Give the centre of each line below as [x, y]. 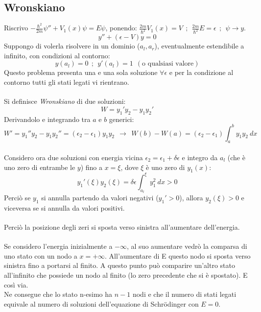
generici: [121, 119]
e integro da [200, 157]
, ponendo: [121, 28]
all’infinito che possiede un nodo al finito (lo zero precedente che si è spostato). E [126, 275]
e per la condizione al [201, 72]
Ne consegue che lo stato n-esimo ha [58, 294]
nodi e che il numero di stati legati [184, 294]
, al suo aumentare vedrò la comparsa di [187, 246]
